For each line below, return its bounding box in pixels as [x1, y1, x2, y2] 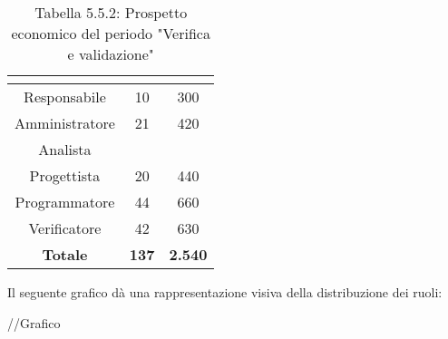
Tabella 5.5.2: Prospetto [34, 2, 188, 23]
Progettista [29, 165, 101, 186]
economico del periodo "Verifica [11, 23, 210, 44]
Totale [42, 244, 88, 265]
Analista [38, 139, 92, 160]
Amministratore [15, 112, 115, 133]
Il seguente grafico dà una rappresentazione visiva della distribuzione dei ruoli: [7, 283, 443, 301]
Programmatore [15, 191, 115, 212]
